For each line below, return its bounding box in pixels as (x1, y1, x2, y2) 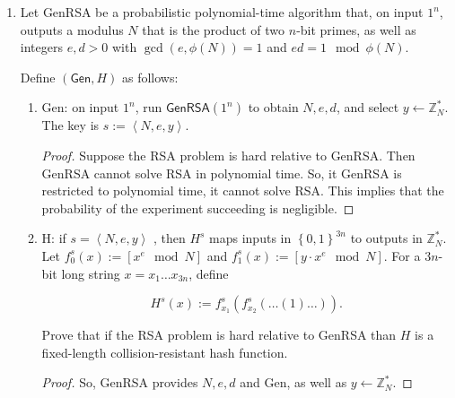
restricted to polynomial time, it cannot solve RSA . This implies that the (41, 181, 444, 200)
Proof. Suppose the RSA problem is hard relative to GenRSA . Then (41, 145, 416, 164)
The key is (41, 116, 100, 134)
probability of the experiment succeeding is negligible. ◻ (41, 198, 354, 217)
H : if (41, 229, 66, 247)
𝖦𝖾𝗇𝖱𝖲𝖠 (165, 102, 210, 116)
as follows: (121, 67, 179, 86)
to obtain (248, 98, 299, 117)
